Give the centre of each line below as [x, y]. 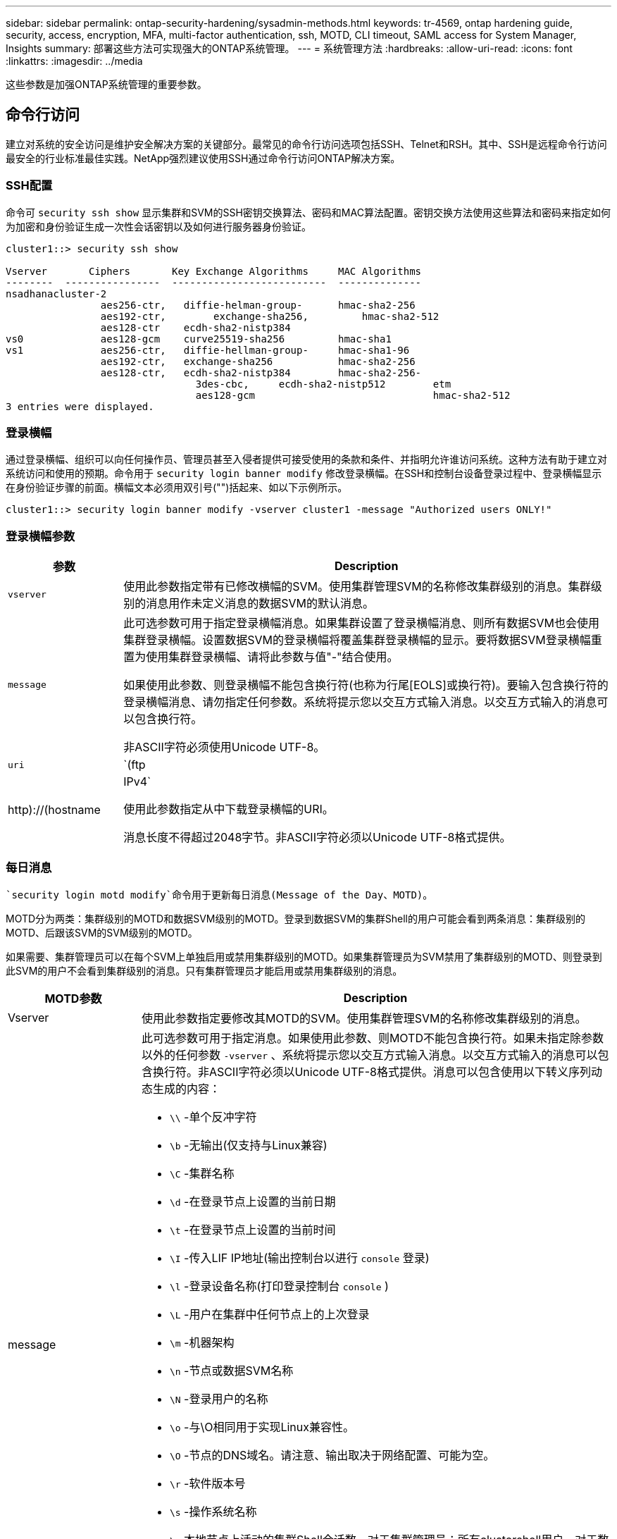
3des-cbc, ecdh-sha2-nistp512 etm [323, 384]
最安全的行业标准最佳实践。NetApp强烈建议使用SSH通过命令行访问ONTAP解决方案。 [203, 158]
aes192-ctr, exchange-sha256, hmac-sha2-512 [270, 316]
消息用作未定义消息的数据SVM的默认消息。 [260, 604]
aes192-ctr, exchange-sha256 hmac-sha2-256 [258, 361]
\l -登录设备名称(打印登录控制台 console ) [279, 1286]
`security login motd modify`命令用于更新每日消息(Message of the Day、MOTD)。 [219, 895]
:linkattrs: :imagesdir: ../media [74, 61]
